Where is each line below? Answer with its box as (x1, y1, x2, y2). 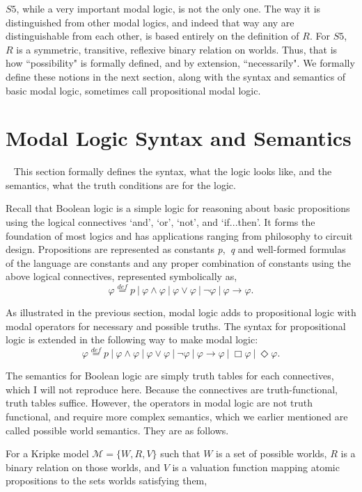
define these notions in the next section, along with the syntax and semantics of (6, 69, 346, 83)
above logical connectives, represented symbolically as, (6, 269, 237, 284)
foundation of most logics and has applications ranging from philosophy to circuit (6, 228, 353, 243)
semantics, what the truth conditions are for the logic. (6, 177, 236, 192)
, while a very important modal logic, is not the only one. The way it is (16, 1, 321, 15)
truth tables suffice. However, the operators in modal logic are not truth (6, 395, 313, 410)
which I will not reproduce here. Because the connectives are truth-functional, (6, 382, 338, 396)
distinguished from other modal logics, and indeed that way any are (6, 15, 294, 29)
